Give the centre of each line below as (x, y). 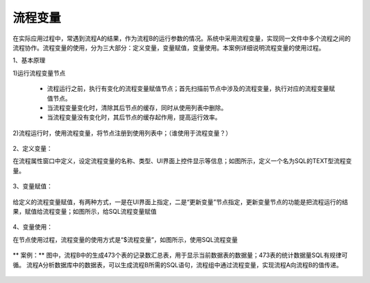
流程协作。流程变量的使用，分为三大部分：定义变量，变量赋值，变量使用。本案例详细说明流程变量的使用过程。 (169, 47)
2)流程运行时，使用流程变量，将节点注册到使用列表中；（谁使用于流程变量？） (122, 133)
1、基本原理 (29, 60)
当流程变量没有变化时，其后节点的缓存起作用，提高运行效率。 (134, 117)
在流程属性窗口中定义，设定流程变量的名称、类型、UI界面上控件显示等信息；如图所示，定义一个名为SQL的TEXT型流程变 (182, 161)
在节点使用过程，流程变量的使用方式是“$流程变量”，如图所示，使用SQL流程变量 (125, 239)
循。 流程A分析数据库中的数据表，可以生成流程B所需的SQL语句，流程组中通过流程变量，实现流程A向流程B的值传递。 (177, 264)
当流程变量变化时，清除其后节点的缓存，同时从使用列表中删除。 (137, 108)
